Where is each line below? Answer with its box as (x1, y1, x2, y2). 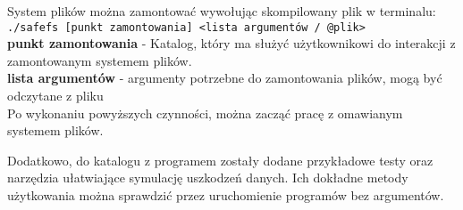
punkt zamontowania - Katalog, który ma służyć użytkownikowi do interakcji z (7, 34, 456, 52)
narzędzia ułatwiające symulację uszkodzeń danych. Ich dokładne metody (7, 168, 408, 187)
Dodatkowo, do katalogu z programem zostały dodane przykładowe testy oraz (7, 150, 434, 169)
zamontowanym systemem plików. (7, 51, 192, 69)
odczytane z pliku (7, 86, 104, 105)
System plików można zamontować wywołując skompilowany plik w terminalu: (7, 2, 436, 20)
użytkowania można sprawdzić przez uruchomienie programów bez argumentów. (7, 186, 444, 204)
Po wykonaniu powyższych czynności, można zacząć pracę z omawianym (7, 103, 403, 122)
